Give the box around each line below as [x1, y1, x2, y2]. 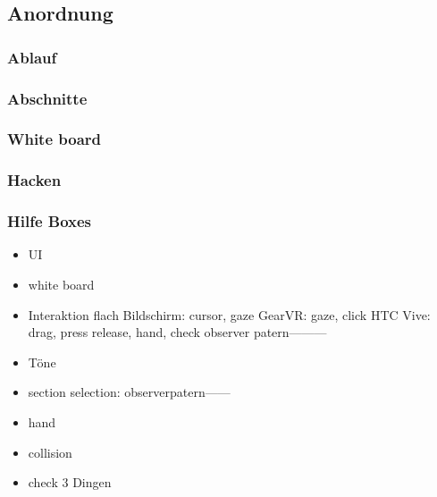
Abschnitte [7, 87, 88, 109]
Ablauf [7, 46, 57, 68]
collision [28, 442, 72, 461]
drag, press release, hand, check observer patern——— [28, 323, 327, 341]
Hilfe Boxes [7, 210, 92, 232]
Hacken [7, 169, 62, 191]
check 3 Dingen [28, 473, 112, 492]
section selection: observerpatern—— [28, 383, 231, 401]
